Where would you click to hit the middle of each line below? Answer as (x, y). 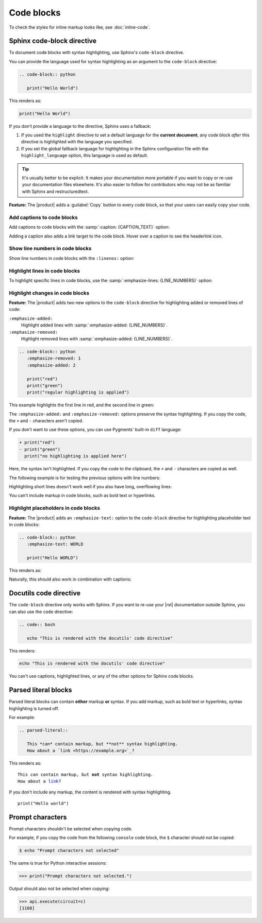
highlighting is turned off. (34, 708)
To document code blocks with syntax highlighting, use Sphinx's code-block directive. (97, 52)
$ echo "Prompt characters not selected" (69, 851)
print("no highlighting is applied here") (76, 456)
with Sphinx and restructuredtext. (56, 191)
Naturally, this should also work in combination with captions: (70, 579)
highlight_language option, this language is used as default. (85, 155)
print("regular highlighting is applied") (78, 393)
